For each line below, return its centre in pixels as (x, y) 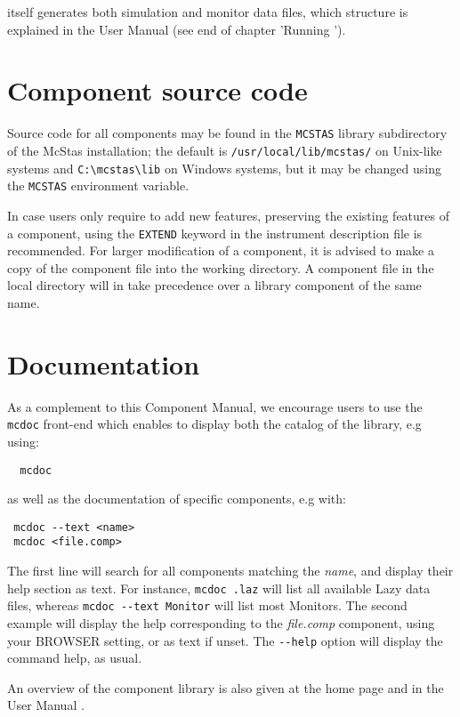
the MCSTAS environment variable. (98, 185)
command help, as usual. (75, 658)
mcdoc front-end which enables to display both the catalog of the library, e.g (214, 424)
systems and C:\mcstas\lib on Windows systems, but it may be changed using (224, 168)
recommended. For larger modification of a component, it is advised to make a (221, 250)
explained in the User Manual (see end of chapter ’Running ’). (177, 29)
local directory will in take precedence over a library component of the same (214, 285)
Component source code (157, 90)
